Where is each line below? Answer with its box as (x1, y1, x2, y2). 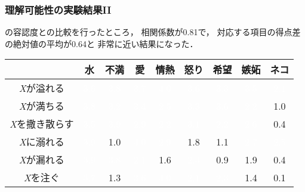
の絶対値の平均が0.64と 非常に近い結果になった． (5, 37, 198, 49)
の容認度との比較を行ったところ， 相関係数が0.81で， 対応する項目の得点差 (5, 26, 301, 38)
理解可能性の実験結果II (5, 2, 112, 17)
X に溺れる (19, 135, 64, 149)
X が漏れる (19, 153, 64, 167)
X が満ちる (19, 99, 64, 113)
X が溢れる (19, 81, 64, 95)
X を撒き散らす (10, 117, 74, 131)
